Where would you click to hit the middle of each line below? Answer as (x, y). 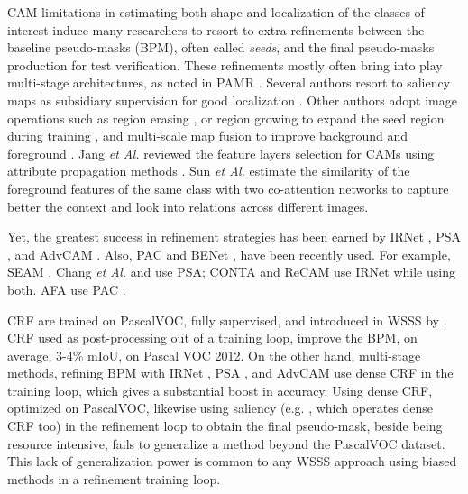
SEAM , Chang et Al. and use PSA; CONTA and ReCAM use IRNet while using (231, 272)
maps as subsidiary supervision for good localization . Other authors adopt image (232, 100)
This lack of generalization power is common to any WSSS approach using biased (232, 461)
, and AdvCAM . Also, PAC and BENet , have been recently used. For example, (229, 254)
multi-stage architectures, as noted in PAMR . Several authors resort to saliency (229, 82)
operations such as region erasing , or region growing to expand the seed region (226, 118)
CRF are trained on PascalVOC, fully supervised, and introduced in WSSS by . (227, 320)
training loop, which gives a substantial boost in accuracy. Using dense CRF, (220, 390)
